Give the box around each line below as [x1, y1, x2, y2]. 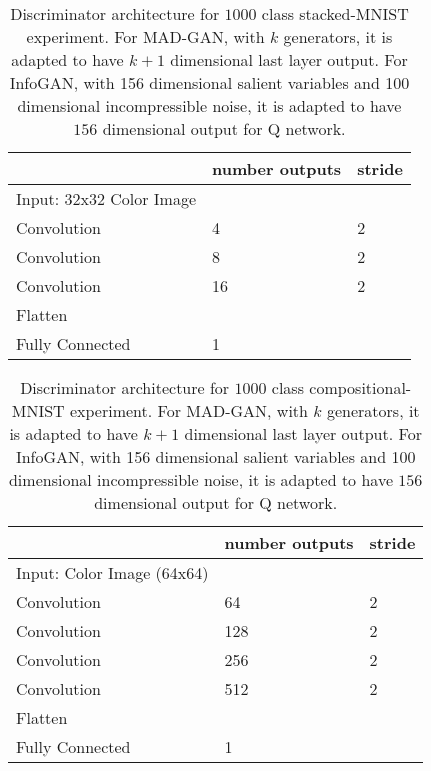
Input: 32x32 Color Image [16, 187, 197, 210]
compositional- [309, 376, 412, 399]
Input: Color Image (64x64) [16, 561, 209, 584]
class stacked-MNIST [261, 2, 409, 25]
